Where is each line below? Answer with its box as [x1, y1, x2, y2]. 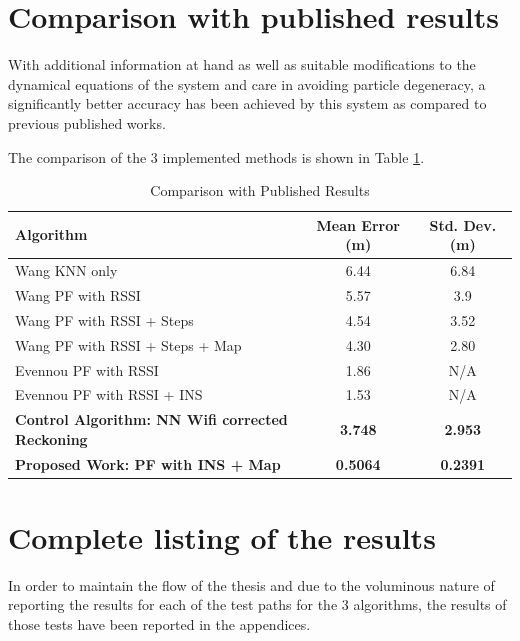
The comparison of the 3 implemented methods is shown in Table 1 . [8, 146, 425, 167]
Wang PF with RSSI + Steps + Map [15, 334, 242, 355]
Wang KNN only [15, 260, 118, 281]
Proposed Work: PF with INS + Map [15, 453, 281, 474]
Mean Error [316, 214, 400, 235]
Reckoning [15, 428, 88, 449]
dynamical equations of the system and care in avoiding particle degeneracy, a [8, 73, 486, 94]
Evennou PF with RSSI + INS [15, 384, 203, 405]
